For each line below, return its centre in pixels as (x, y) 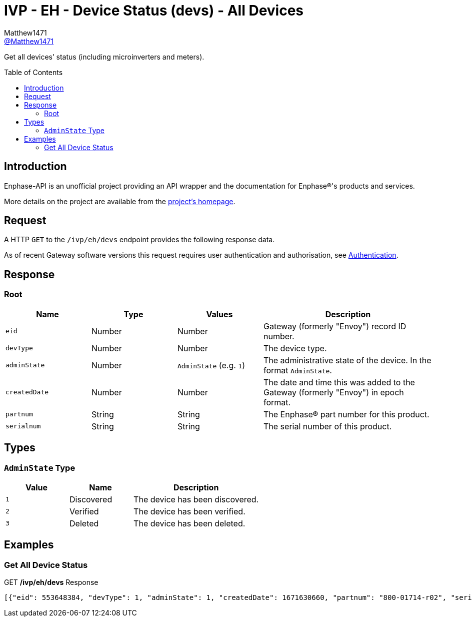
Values (219, 314)
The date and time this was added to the (339, 382)
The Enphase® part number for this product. (346, 414)
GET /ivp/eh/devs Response (51, 582)
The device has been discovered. (196, 499)
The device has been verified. (189, 511)
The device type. (295, 348)
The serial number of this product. (328, 426)
